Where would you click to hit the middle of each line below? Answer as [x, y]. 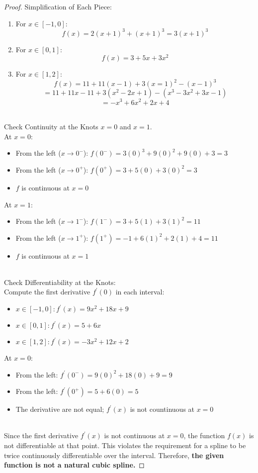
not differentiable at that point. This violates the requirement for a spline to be [125, 445]
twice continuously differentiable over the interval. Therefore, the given [114, 455]
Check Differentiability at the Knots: [60, 282]
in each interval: [140, 292]
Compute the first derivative [47, 292]
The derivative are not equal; [60, 409]
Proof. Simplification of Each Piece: [58, 6]
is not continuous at [134, 435]
